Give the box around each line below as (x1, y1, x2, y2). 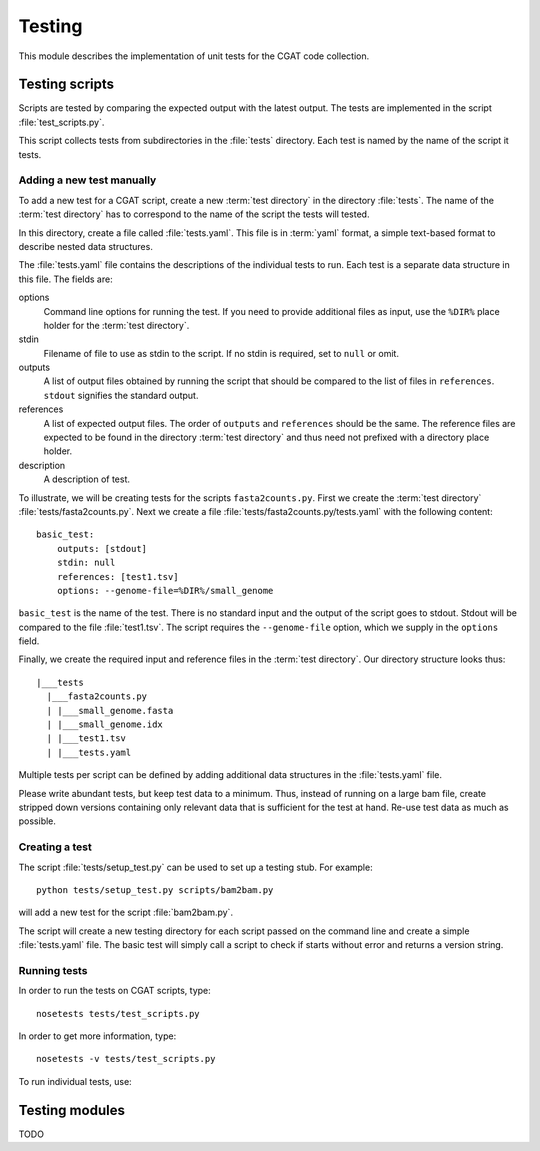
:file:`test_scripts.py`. (18, 116, 105, 128)
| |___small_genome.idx (46, 719, 164, 730)
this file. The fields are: (18, 273, 114, 285)
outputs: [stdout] (56, 543, 148, 554)
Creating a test (18, 840, 92, 854)
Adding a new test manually (18, 173, 157, 187)
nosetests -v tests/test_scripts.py (36, 1053, 216, 1065)
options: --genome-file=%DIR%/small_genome (56, 585, 274, 596)
